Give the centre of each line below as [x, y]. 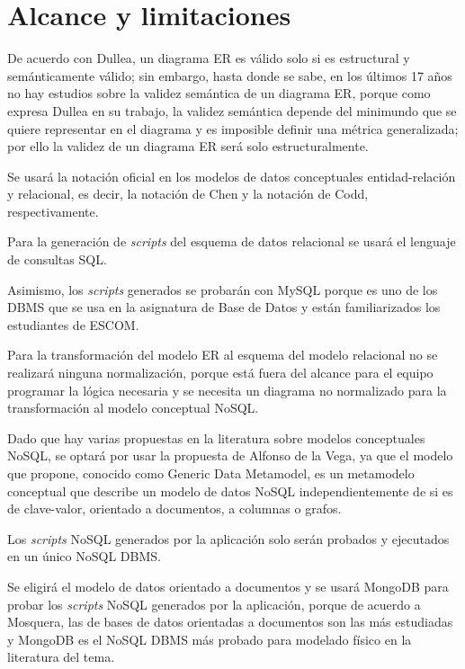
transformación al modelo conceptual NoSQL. [133, 408]
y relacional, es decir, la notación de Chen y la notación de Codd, [188, 194]
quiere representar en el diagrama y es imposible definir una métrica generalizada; [233, 128]
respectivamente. [53, 211]
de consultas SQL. [57, 259]
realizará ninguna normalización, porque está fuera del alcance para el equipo [220, 373]
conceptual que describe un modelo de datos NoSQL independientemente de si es [230, 491]
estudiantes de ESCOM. [73, 324]
